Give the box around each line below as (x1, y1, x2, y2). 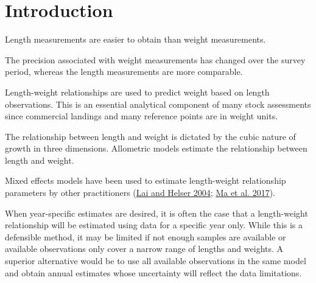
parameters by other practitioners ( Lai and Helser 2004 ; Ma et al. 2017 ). (5, 186, 276, 199)
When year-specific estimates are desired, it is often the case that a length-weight (5, 206, 308, 219)
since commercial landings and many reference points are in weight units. (5, 110, 278, 122)
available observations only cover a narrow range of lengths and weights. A (5, 242, 284, 255)
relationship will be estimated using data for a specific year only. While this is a (5, 218, 303, 231)
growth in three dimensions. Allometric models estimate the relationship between (5, 142, 307, 155)
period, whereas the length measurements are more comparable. (5, 65, 243, 78)
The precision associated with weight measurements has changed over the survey (5, 53, 306, 66)
